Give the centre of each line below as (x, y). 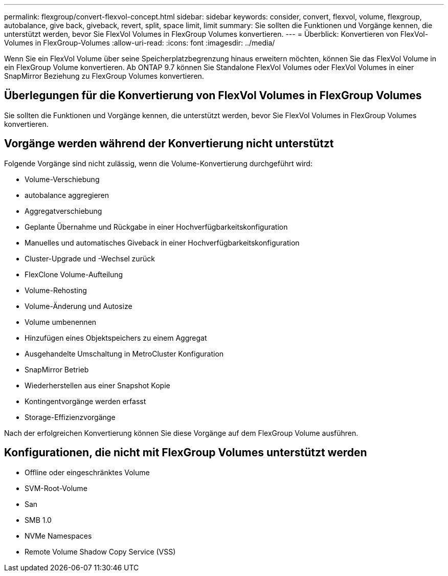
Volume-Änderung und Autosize (79, 306)
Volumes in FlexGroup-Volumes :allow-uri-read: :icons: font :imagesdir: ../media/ (140, 43)
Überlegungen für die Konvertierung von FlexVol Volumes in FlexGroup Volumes (213, 96)
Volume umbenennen (61, 322)
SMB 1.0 (38, 520)
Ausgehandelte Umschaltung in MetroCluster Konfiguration (124, 353)
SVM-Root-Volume (56, 488)
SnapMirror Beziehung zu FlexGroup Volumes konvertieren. (104, 76)
